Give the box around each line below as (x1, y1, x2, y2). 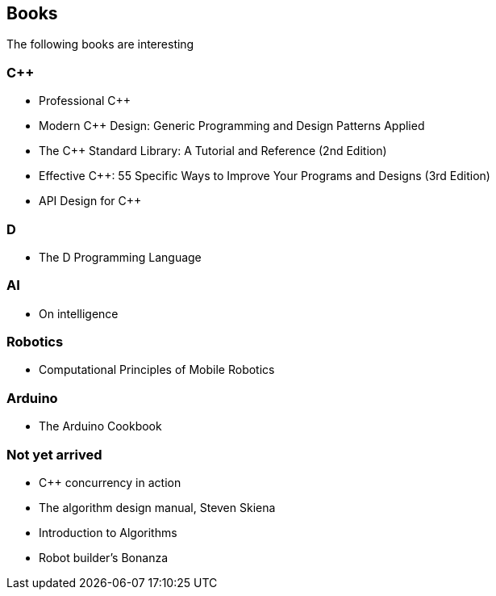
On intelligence (39, 306, 119, 321)
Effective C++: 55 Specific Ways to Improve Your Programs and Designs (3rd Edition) (39, 169, 490, 183)
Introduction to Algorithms (39, 525, 177, 539)
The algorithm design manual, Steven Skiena (39, 500, 276, 514)
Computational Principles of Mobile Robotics (39, 363, 275, 377)
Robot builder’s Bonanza (39, 550, 168, 565)
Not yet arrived (6, 446, 102, 463)
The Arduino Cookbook (39, 419, 162, 434)
